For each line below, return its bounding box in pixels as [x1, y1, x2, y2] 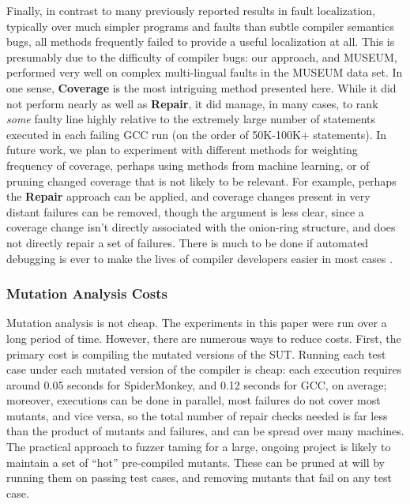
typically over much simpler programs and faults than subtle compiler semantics [6, 17, 394, 34]
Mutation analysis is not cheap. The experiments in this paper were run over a [6, 314, 387, 331]
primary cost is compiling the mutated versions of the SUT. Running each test [6, 345, 386, 362]
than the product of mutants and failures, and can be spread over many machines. [6, 423, 404, 439]
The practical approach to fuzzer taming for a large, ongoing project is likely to [6, 438, 391, 455]
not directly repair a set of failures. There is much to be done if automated [6, 234, 369, 250]
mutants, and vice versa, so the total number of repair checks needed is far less [6, 407, 388, 423]
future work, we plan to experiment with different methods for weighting [6, 141, 358, 158]
